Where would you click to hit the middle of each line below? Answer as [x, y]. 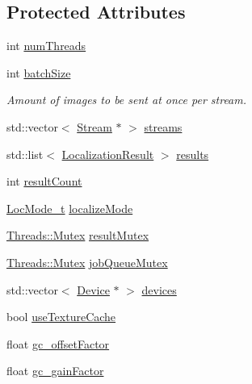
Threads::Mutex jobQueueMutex [87, 262]
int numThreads [46, 46]
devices [159, 289]
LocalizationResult [108, 154]
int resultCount [44, 181]
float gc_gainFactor [55, 371]
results [193, 154]
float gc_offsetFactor [58, 343]
